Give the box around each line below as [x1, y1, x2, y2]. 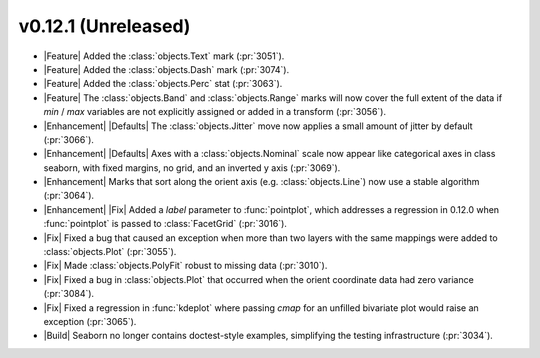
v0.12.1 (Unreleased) [18, 15, 191, 37]
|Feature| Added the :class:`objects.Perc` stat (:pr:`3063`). [43, 78, 283, 90]
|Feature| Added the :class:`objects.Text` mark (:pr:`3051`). [43, 50, 285, 62]
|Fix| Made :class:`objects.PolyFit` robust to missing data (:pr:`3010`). [43, 260, 328, 272]
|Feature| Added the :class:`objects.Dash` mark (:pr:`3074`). [43, 63, 290, 75]
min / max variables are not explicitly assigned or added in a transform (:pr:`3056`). [43, 106, 387, 118]
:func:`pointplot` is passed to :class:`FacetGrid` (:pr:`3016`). [43, 218, 287, 230]
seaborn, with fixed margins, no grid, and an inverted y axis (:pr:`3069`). [43, 161, 341, 174]
